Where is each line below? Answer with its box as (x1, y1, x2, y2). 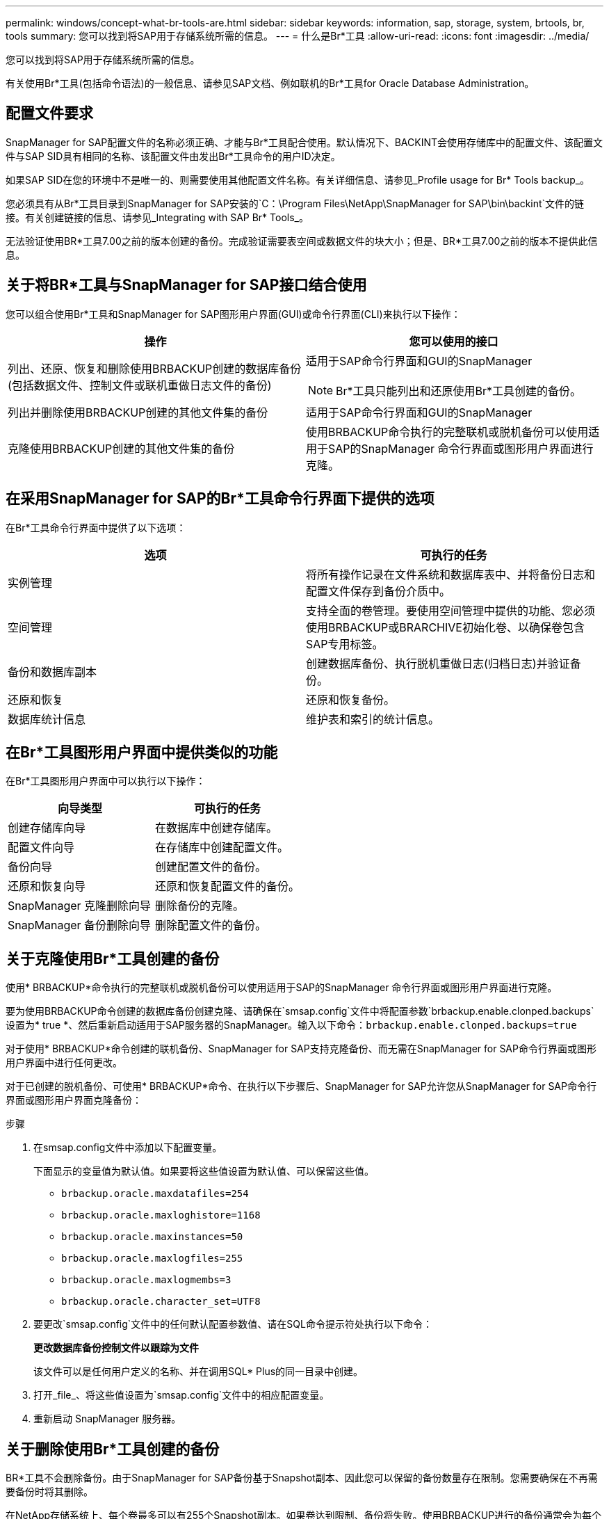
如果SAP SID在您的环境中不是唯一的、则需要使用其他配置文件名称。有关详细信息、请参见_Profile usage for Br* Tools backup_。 (6, 173, 590, 186)
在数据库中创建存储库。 (155, 821, 278, 835)
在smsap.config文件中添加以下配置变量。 (33, 1141, 222, 1154)
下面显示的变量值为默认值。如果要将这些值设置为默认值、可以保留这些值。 (33, 1165, 374, 1178)
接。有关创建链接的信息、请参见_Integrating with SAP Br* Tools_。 (6, 211, 309, 223)
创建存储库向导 (8, 821, 86, 835)
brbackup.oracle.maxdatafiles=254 (61, 1188, 249, 1200)
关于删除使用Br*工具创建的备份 (6, 1440, 220, 1458)
